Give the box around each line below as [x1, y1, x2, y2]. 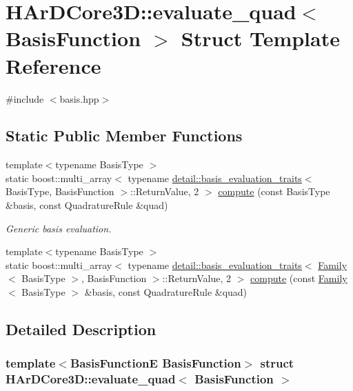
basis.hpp [59, 91, 99, 106]
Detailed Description [6, 319, 157, 340]
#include [6, 91, 44, 106]
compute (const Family [250, 271, 347, 285]
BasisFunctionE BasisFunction [70, 354, 241, 372]
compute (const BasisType [218, 184, 330, 199]
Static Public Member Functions [6, 125, 243, 146]
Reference [6, 51, 101, 79]
